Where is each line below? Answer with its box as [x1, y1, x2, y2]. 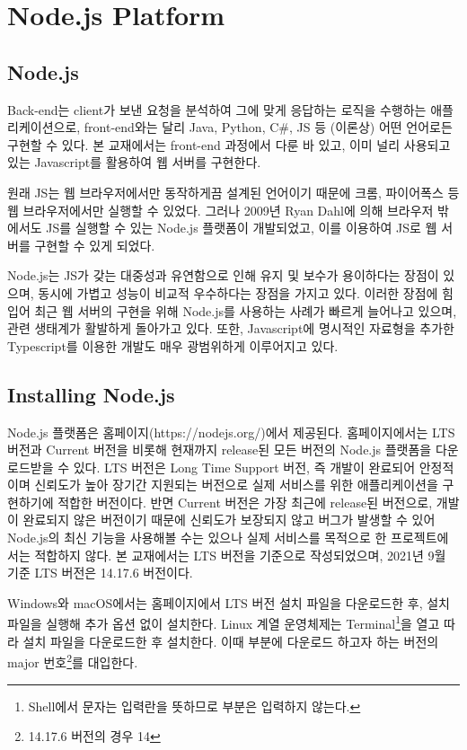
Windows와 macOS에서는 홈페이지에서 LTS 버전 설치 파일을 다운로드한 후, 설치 [7, 593, 450, 612]
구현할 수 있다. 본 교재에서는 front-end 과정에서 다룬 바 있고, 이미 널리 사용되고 [7, 135, 451, 154]
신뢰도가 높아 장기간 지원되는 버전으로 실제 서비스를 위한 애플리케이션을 [34, 475, 438, 494]
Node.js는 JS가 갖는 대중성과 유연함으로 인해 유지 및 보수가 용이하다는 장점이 [7, 266, 439, 285]
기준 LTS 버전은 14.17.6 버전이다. [7, 563, 193, 582]
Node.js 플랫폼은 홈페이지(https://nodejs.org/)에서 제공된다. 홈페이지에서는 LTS [7, 422, 455, 441]
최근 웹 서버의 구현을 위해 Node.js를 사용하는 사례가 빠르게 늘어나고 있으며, [34, 301, 457, 320]
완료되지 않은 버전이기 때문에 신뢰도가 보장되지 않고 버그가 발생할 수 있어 [22, 510, 436, 529]
